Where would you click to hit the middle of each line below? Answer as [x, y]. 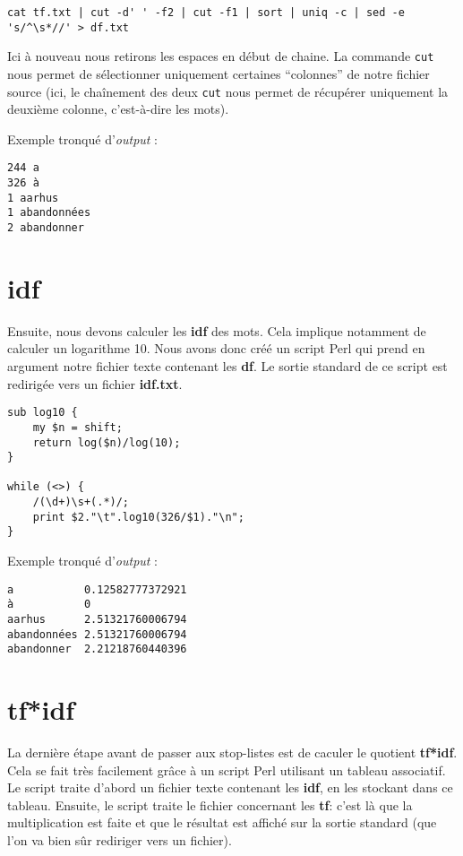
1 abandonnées [49, 213]
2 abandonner [46, 228]
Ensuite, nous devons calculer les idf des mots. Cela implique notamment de [217, 330]
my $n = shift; [77, 427]
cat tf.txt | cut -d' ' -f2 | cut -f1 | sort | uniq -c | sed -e [206, 13]
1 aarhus [33, 198]
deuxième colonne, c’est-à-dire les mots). [118, 109]
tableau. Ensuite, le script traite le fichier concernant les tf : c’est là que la [210, 804]
